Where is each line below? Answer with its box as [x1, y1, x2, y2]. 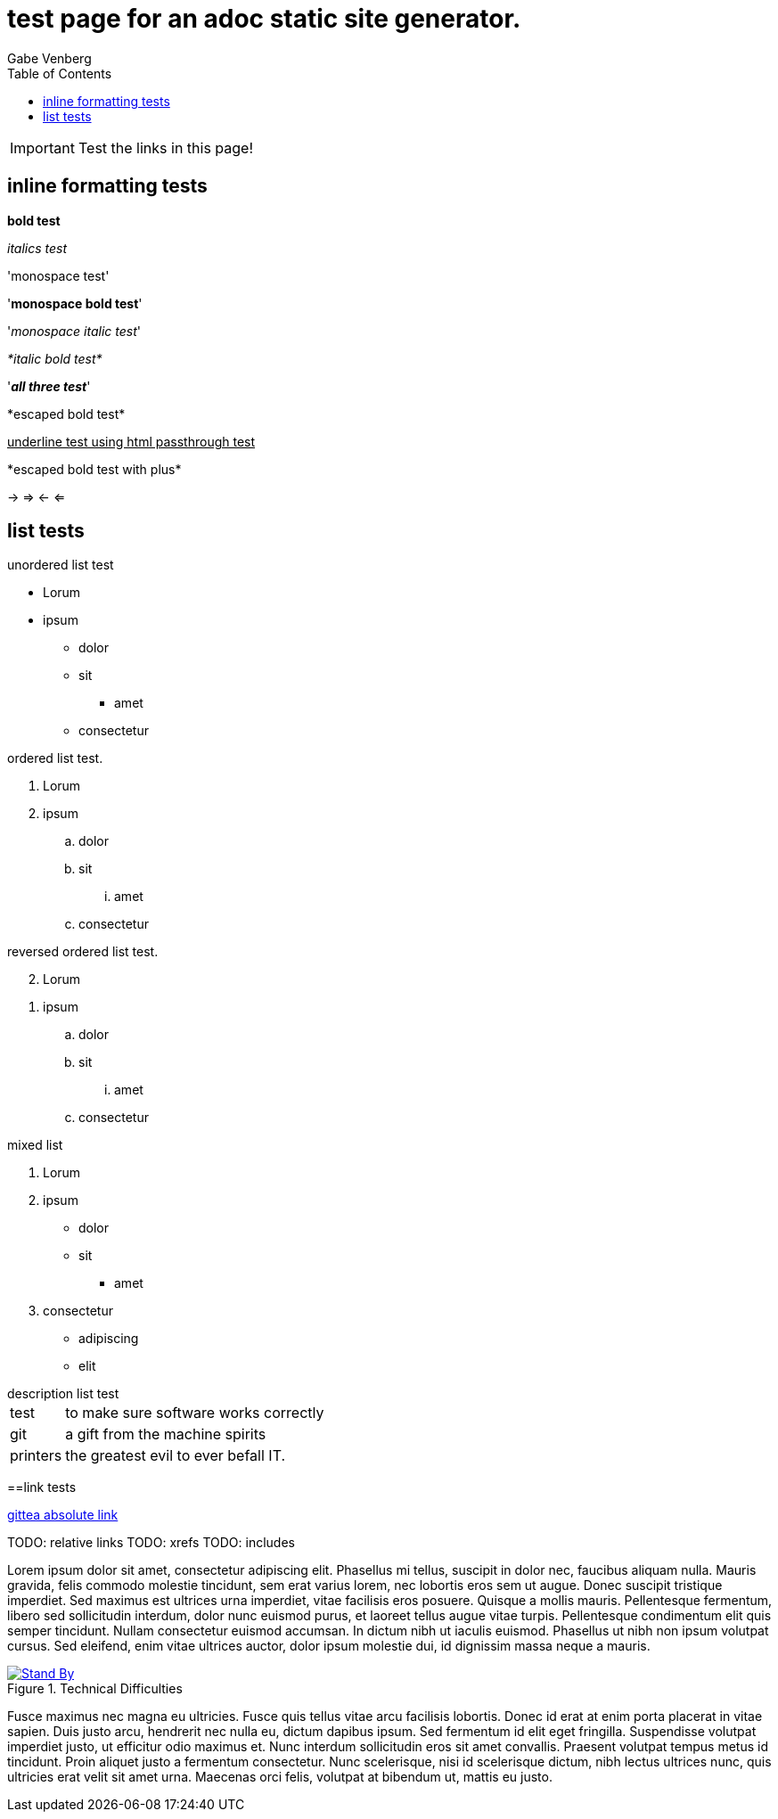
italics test [7, 240, 68, 256]
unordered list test [7, 557, 114, 573]
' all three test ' [7, 378, 91, 394]
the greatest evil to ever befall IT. [65, 1446, 286, 1465]
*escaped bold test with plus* [7, 461, 182, 477]
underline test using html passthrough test [7, 433, 256, 449]
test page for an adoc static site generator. [7, 4, 521, 34]
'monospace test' [7, 267, 110, 283]
